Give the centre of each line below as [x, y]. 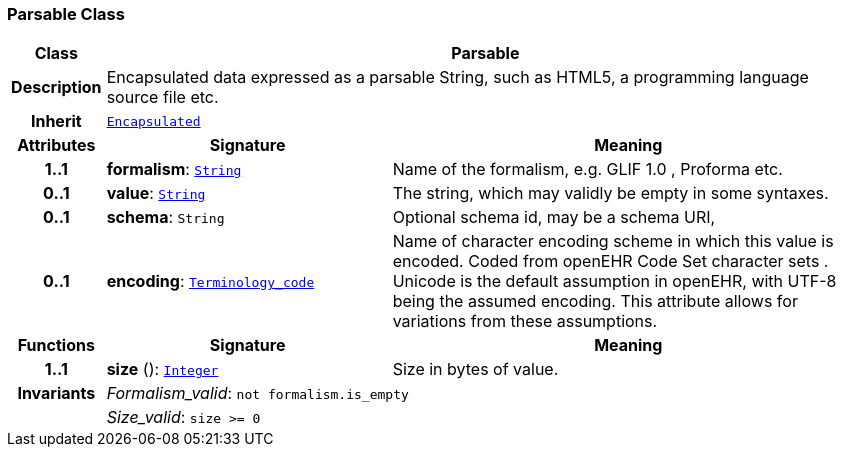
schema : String [165, 217]
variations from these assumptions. [525, 321]
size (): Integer [162, 369]
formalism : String [174, 169]
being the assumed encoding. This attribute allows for [595, 301]
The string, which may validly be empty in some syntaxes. [610, 193]
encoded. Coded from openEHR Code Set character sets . [610, 261]
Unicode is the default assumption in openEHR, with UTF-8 [614, 281]
